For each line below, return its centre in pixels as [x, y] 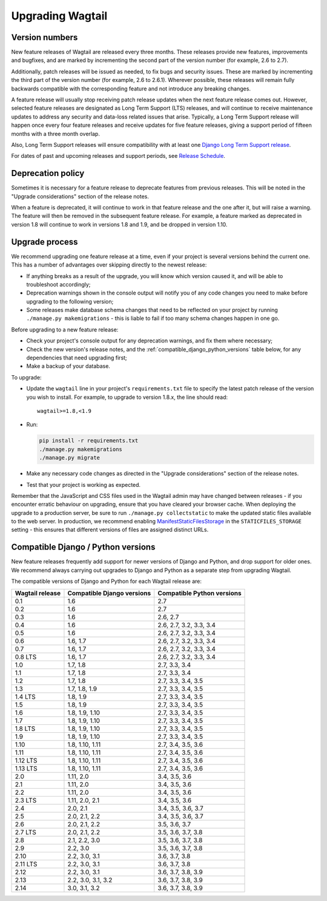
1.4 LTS [25, 696]
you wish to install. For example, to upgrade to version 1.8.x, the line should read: [127, 397]
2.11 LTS [26, 864]
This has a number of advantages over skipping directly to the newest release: [109, 265]
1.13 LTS [26, 768]
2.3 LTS [26, 800]
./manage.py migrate [69, 458]
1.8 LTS [25, 729]
